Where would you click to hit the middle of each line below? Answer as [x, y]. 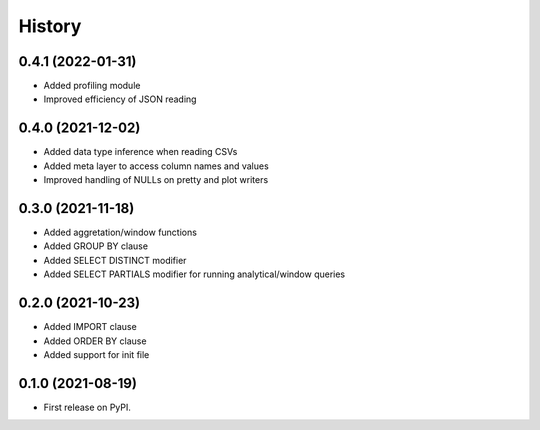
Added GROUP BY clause [96, 246]
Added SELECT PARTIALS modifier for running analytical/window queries [194, 274]
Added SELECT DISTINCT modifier [115, 260]
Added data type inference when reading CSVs [140, 152]
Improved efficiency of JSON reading [120, 99]
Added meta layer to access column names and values [156, 166]
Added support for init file [96, 354]
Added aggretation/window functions [120, 232]
